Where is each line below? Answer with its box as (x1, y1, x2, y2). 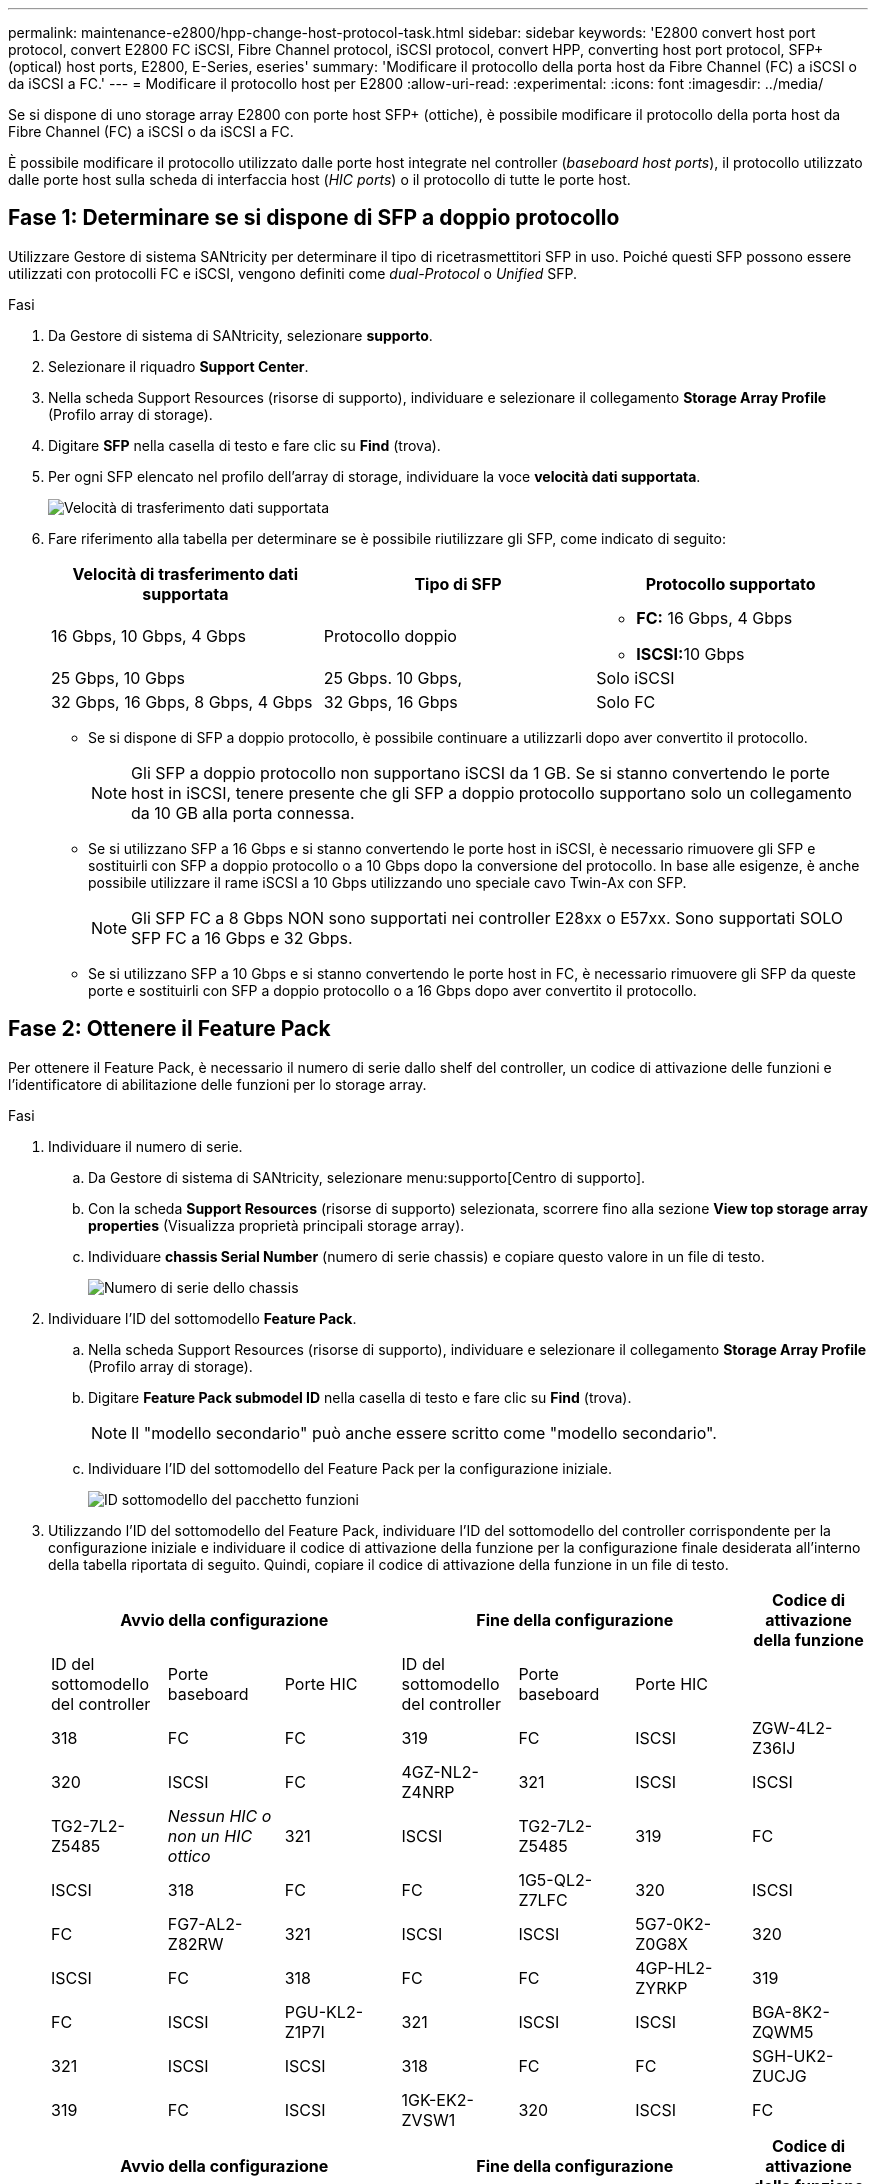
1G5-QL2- (518, 1869, 593, 1890)
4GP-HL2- (635, 1957, 713, 1978)
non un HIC (167, 1825, 253, 1846)
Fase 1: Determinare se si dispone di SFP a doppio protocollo (8, 205, 620, 231)
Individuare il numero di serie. (48, 1137, 243, 1155)
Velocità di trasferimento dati (72, 563, 299, 584)
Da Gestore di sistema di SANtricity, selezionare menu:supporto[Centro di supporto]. (88, 1168, 646, 1186)
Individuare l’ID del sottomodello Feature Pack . (48, 1309, 357, 1327)
